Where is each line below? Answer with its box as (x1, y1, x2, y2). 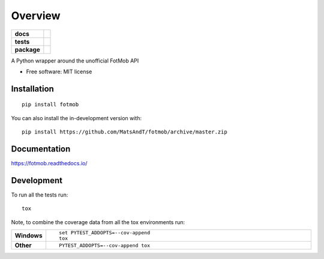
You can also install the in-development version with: (11, 114, 142, 121)
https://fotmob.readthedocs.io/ (11, 160, 88, 167)
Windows (14, 231, 43, 240)
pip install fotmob (22, 101, 79, 108)
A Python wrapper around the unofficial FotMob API (11, 57, 139, 64)
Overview (11, 9, 61, 22)
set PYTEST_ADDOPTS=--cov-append (59, 230, 150, 236)
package (14, 45, 40, 53)
